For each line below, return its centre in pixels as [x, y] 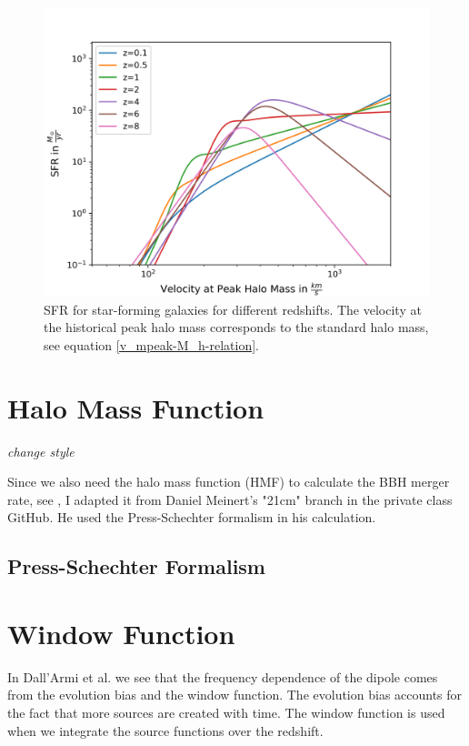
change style [41, 451]
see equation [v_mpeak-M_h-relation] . [151, 344]
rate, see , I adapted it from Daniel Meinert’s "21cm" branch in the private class [230, 499]
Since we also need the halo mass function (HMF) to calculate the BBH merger [229, 482]
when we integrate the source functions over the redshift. [165, 730]
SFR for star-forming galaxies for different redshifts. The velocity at [233, 309]
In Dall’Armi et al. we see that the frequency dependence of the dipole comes [223, 676]
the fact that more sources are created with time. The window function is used [226, 712]
